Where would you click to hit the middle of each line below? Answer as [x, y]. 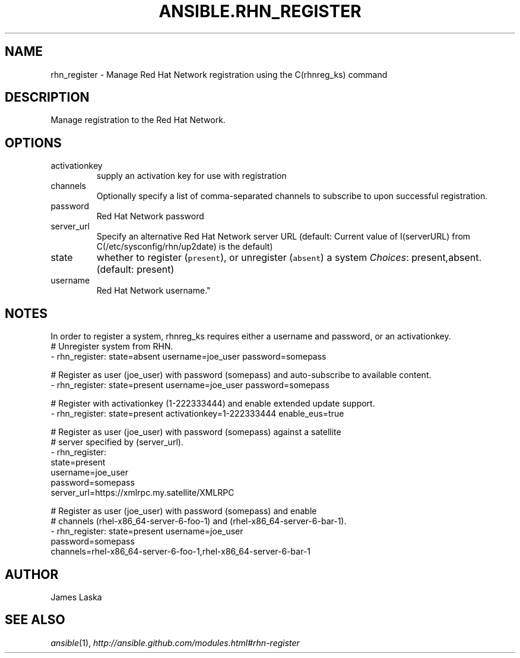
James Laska [76, 597]
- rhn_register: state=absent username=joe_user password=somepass [188, 357]
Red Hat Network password [150, 216]
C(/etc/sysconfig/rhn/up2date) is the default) [185, 247]
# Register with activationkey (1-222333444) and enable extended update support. [213, 404]
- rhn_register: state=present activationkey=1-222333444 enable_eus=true [197, 414]
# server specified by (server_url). [117, 442]
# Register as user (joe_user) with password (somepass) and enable [184, 511]
